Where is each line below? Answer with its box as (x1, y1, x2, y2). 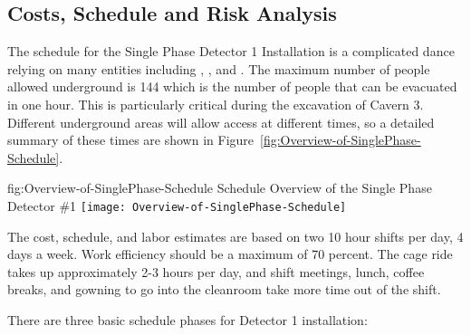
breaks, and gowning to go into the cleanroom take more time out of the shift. (7, 280, 441, 299)
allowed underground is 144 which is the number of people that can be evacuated (7, 77, 457, 96)
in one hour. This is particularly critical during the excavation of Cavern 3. (7, 94, 424, 113)
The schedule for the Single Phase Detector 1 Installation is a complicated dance (7, 42, 455, 61)
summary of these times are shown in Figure (7, 130, 255, 149)
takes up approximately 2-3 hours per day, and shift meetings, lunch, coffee (7, 262, 425, 281)
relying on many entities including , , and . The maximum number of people (7, 59, 430, 78)
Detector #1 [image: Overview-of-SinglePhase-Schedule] (7, 196, 347, 215)
